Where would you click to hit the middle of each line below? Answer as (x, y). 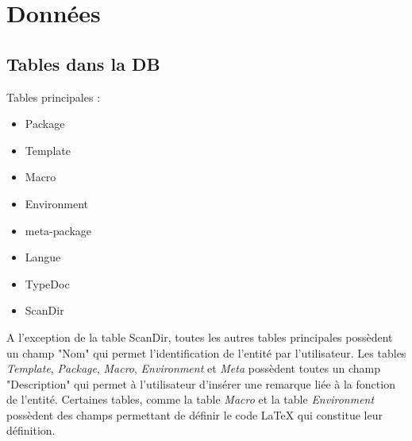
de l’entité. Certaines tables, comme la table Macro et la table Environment (191, 399)
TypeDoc (47, 283)
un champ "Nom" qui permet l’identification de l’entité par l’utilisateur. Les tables (206, 352)
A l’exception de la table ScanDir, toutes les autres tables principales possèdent (200, 337)
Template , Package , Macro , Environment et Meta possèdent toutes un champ (194, 368)
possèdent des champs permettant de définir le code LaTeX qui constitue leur (194, 414)
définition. (31, 430)
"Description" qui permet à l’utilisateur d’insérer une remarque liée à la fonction (201, 383)
